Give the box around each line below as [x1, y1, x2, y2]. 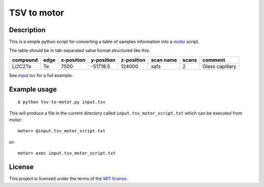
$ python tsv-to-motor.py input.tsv [18, 99, 106, 105]
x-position [61, 56, 86, 63]
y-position [90, 56, 116, 63]
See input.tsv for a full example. [9, 72, 73, 78]
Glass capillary [202, 63, 237, 70]
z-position [120, 56, 146, 63]
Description [9, 26, 46, 34]
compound [12, 56, 38, 63]
